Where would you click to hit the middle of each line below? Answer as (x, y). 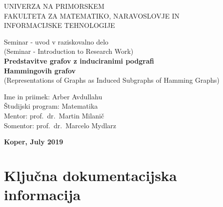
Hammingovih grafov (40, 70)
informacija (42, 195)
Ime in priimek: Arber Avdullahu (53, 96)
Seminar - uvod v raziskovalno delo (56, 41)
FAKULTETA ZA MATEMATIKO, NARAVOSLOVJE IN (92, 15)
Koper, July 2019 (34, 142)
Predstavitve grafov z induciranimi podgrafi (79, 60)
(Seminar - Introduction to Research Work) (69, 51)
